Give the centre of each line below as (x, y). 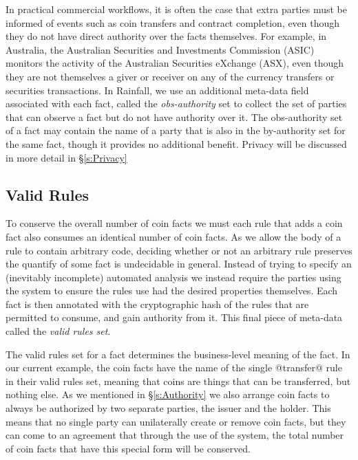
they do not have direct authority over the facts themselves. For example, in (166, 36)
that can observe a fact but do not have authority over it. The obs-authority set (174, 117)
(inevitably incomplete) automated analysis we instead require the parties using (173, 277)
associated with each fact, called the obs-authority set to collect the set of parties (176, 103)
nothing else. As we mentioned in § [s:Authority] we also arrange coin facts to (168, 394)
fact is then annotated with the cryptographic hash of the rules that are (157, 304)
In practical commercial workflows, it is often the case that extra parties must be (176, 9)
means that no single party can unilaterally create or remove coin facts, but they (176, 421)
